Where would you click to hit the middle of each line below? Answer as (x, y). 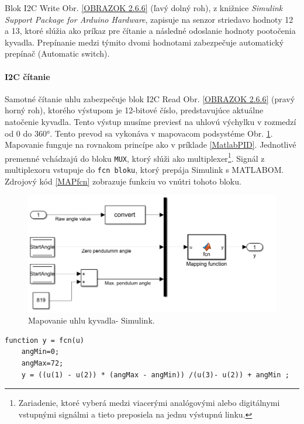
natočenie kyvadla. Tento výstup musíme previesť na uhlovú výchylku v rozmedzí (151, 121)
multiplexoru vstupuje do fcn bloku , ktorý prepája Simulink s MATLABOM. (144, 170)
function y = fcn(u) (45, 340)
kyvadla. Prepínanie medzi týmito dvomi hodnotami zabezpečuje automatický (144, 42)
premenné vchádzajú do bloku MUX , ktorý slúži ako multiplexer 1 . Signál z (135, 157)
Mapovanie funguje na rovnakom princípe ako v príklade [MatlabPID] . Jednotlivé (151, 145)
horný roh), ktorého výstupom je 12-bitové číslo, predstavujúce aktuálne (134, 110)
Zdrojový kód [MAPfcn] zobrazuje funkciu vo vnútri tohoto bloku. (123, 181)
